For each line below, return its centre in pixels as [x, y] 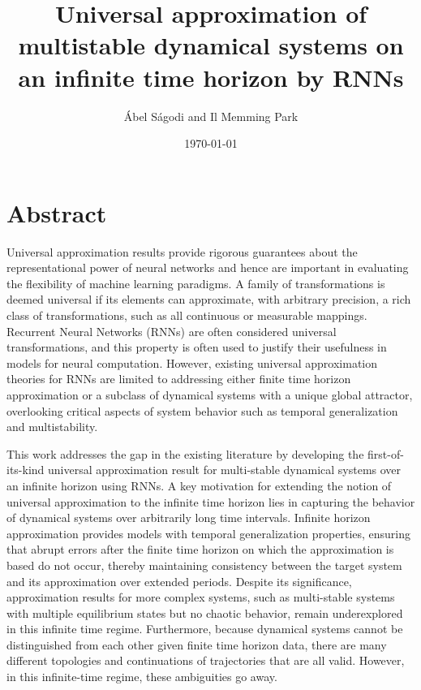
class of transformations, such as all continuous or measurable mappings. [187, 315]
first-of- [386, 453]
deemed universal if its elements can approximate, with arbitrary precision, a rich [209, 299]
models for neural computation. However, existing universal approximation [192, 362]
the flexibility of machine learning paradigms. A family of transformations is [196, 283]
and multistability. [52, 427]
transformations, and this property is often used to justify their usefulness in [197, 347]
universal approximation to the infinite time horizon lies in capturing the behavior [211, 501]
